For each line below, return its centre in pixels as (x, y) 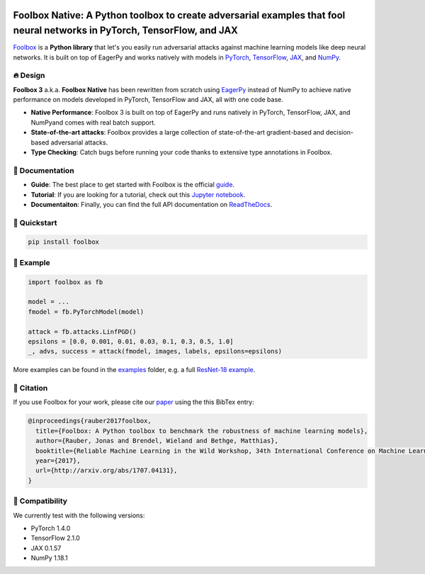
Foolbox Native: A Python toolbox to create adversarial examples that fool (179, 15)
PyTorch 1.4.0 (51, 528)
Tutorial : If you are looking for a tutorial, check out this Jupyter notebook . (138, 194)
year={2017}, (58, 461)
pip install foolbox (63, 242)
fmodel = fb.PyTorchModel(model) (86, 311)
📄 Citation (30, 388)
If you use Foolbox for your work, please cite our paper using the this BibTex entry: (134, 402)
